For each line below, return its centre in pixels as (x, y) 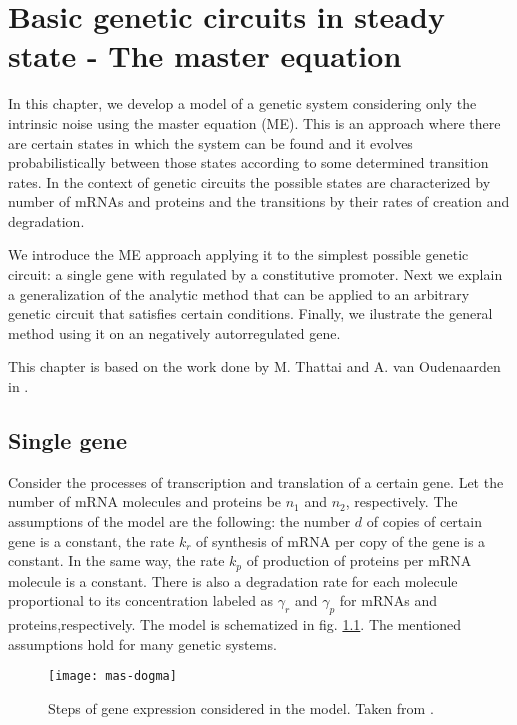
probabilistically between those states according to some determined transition (248, 162)
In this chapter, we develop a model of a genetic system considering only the (242, 103)
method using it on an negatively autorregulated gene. (174, 332)
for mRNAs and (388, 600)
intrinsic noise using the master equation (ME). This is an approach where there (254, 122)
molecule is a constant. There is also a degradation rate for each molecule (233, 580)
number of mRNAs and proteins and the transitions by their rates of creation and (259, 201)
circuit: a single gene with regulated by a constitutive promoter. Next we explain (255, 274)
